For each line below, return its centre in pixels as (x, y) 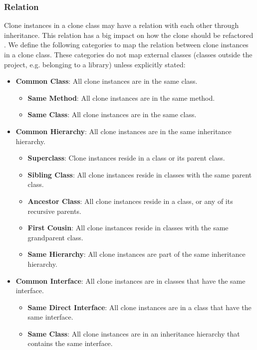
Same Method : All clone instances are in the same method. (121, 97)
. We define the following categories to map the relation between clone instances (126, 45)
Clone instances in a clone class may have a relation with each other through (122, 25)
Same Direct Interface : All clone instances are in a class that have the (139, 307)
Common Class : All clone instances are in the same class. (107, 81)
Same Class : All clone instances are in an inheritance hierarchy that (134, 333)
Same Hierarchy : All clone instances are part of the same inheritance (136, 254)
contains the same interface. (70, 343)
